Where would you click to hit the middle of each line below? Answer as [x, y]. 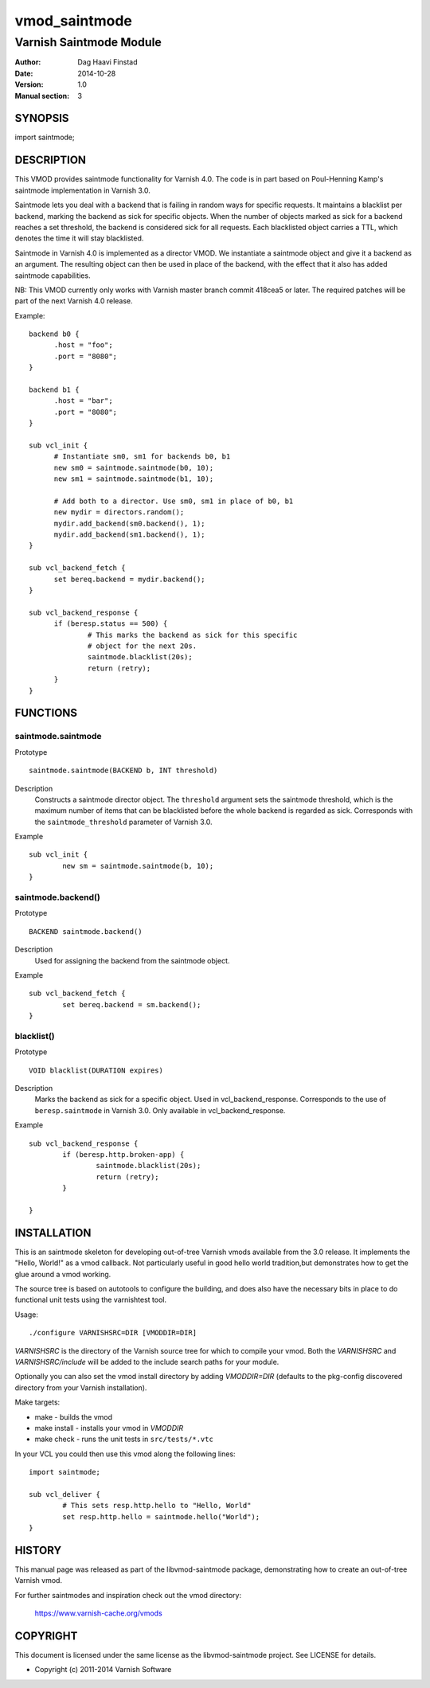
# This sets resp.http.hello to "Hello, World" [157, 1506]
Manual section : [42, 96]
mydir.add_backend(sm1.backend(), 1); [130, 535]
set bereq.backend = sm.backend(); [132, 1004]
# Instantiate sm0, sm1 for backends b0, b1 [142, 457]
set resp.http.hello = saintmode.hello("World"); [161, 1516]
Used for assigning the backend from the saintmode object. [132, 960]
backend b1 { [54, 390]
